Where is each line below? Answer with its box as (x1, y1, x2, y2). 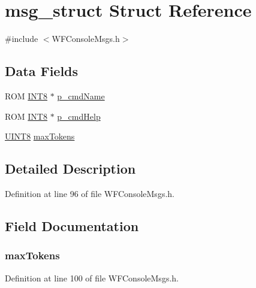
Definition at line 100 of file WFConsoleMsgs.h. (5, 271, 179, 284)
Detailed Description (5, 159, 136, 178)
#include (5, 32, 38, 45)
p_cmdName (57, 89, 105, 102)
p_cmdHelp (57, 110, 101, 122)
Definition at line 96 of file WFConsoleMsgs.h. (5, 187, 174, 199)
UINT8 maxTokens (5, 130, 75, 143)
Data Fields (5, 62, 79, 80)
